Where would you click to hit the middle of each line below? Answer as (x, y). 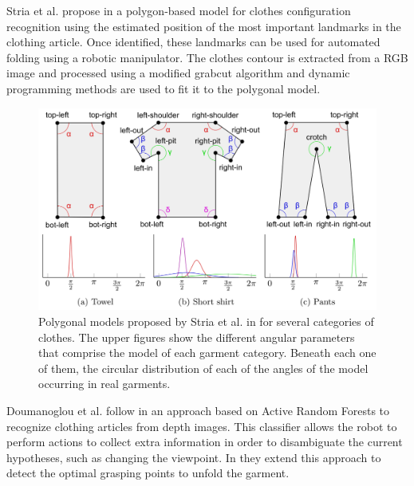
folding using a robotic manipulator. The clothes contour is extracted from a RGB (207, 57)
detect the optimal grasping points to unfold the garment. (148, 473)
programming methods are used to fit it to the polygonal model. (164, 88)
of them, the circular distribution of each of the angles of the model (203, 368)
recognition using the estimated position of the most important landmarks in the (204, 26)
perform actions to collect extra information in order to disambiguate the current (205, 442)
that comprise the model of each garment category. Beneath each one (207, 353)
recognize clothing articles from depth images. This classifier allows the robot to (202, 426)
